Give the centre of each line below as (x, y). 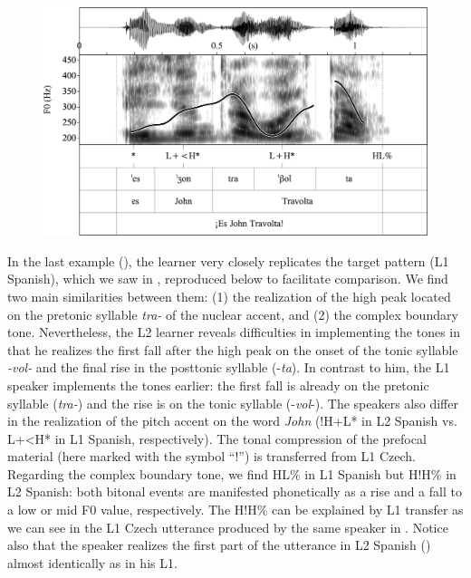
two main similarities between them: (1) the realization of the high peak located (229, 296)
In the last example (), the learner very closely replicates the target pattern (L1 (228, 260)
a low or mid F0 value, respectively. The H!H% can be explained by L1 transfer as (235, 510)
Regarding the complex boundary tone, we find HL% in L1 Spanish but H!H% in (232, 473)
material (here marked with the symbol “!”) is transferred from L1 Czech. (211, 456)
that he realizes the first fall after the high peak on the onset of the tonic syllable (233, 349)
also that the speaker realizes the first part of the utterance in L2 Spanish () (219, 545)
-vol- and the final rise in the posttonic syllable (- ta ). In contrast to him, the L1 (229, 367)
